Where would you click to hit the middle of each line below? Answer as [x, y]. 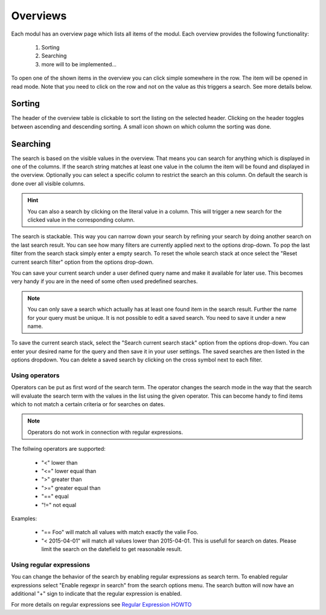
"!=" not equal [59, 505]
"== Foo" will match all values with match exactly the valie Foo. [120, 532]
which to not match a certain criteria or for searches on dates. [88, 404]
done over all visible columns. [48, 183]
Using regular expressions [51, 564]
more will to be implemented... [79, 64]
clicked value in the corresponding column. [81, 220]
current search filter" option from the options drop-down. [82, 262]
